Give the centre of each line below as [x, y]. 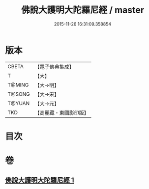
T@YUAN [19, 103]
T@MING [18, 85]
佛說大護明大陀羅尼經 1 [40, 180]
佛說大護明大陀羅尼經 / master [83, 10]
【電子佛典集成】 [55, 67]
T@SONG [19, 94]
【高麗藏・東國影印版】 [62, 112]
